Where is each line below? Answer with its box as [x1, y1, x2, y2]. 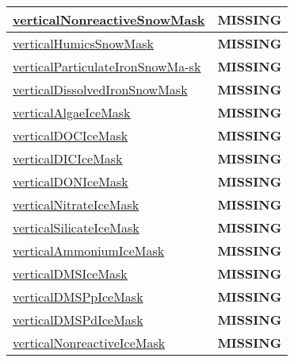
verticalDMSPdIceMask [13, 310, 143, 329]
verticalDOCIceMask [13, 126, 128, 144]
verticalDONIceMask [13, 172, 128, 191]
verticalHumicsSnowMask [13, 34, 155, 52]
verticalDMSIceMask [13, 264, 128, 283]
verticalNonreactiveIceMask [13, 333, 166, 352]
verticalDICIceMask [13, 149, 123, 168]
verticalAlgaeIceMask [13, 103, 131, 121]
